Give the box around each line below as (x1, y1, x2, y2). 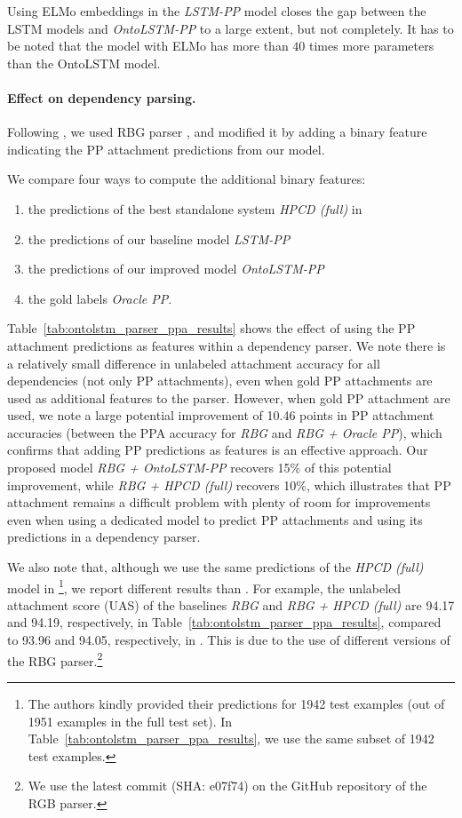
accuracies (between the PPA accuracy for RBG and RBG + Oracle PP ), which (7, 423, 442, 441)
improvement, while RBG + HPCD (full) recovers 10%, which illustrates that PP (7, 475, 451, 494)
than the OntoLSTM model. (7, 53, 161, 72)
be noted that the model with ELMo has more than (7, 36, 289, 55)
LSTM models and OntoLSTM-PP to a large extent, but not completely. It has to (7, 19, 454, 37)
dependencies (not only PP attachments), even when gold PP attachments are (7, 371, 433, 390)
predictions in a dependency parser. (7, 528, 201, 546)
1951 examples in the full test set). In (28, 711, 233, 730)
